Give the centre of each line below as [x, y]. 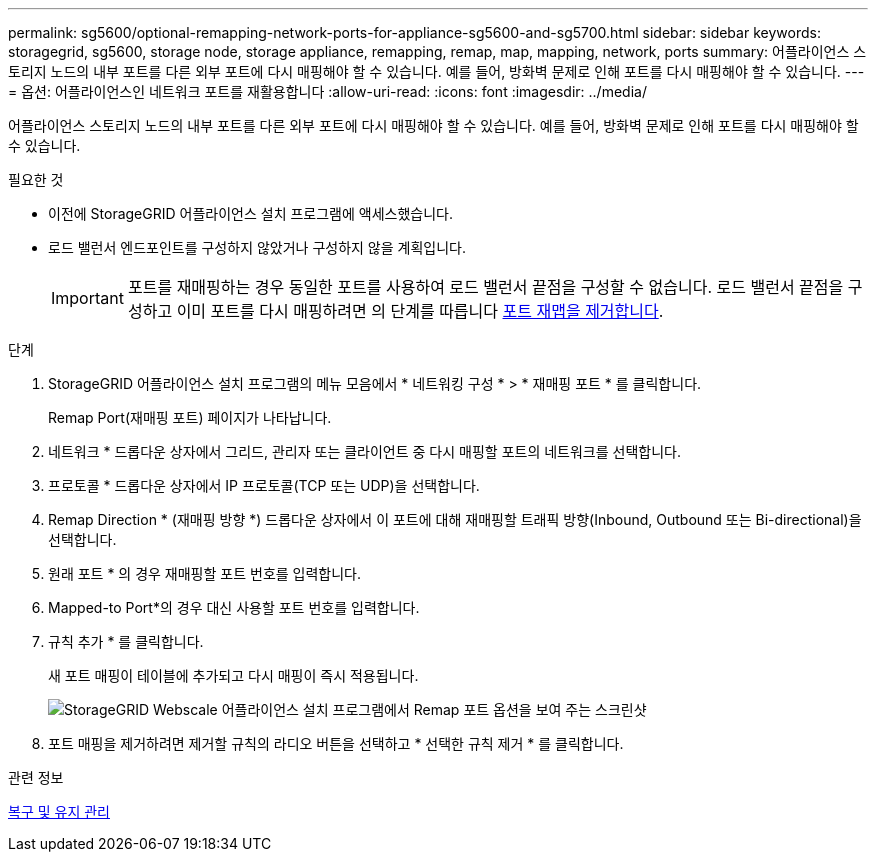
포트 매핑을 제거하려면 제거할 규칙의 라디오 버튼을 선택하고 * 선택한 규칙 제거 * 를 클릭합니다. [336, 743]
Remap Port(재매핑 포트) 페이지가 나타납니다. [190, 417]
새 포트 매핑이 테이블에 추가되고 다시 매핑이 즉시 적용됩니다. [233, 675]
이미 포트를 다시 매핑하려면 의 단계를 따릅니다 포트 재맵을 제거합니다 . [420, 311]
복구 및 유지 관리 [59, 811]
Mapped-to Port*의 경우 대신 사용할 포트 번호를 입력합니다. [234, 607]
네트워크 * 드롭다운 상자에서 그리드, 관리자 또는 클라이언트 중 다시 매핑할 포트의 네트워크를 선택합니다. [364, 451]
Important [87, 298]
